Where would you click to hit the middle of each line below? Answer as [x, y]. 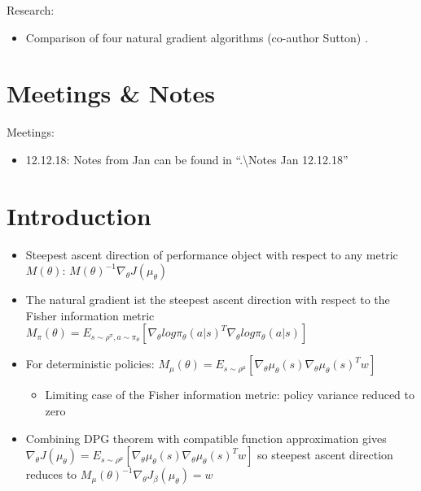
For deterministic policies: [90, 364]
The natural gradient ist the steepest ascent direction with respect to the [208, 300]
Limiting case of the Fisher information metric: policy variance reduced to [230, 395]
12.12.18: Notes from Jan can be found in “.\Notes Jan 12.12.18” [187, 159]
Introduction [79, 215]
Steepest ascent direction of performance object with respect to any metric [212, 254]
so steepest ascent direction [325, 455]
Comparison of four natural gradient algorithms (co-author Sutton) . [197, 37]
